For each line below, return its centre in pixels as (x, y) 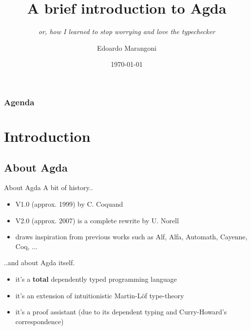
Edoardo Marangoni (127, 48)
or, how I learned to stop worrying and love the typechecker (127, 31)
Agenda (19, 102)
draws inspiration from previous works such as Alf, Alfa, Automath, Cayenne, (131, 237)
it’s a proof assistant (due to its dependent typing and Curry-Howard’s (121, 312)
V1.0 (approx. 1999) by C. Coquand (69, 204)
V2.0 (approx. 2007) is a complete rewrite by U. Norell (97, 220)
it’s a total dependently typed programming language (96, 279)
